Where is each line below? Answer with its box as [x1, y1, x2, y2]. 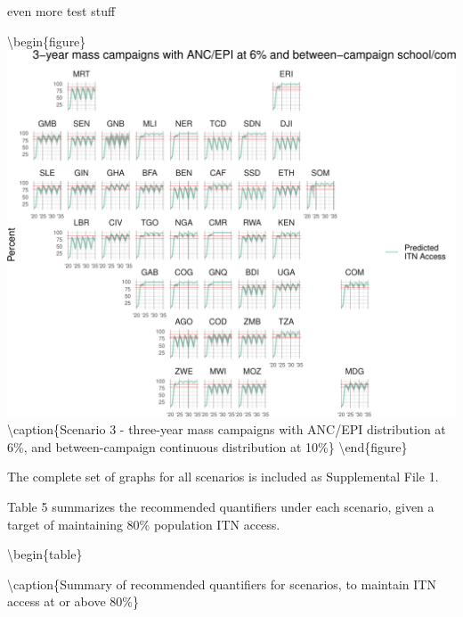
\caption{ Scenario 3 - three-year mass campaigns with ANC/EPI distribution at [7, 420, 446, 439]
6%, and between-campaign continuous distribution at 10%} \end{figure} [7, 437, 408, 456]
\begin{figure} [7, 31, 86, 50]
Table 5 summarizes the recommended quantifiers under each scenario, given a [7, 498, 435, 516]
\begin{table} [7, 545, 83, 564]
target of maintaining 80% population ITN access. [7, 514, 280, 533]
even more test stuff [7, 2, 116, 20]
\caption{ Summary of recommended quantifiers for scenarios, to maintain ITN [7, 574, 436, 593]
